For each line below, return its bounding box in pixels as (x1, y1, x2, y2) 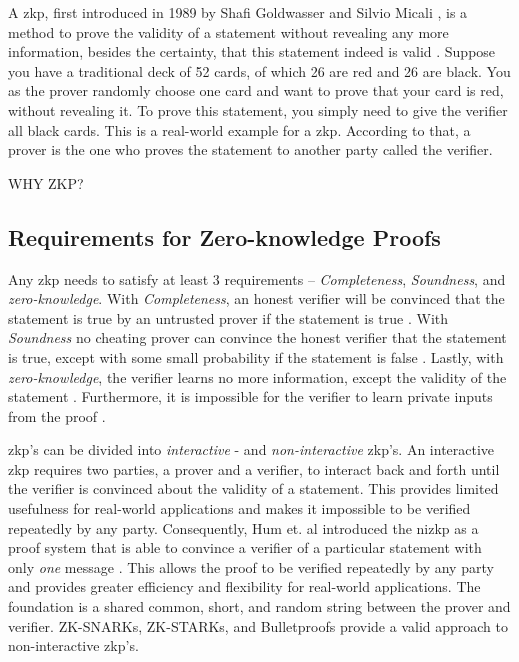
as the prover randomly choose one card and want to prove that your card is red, (8, 80, 504, 101)
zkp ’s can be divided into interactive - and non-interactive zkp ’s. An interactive (8, 439, 495, 460)
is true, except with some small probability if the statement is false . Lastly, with (8, 346, 504, 367)
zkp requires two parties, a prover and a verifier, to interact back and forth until (8, 458, 500, 479)
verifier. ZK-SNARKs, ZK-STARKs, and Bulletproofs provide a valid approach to (8, 615, 508, 636)
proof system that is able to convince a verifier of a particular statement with (8, 537, 482, 558)
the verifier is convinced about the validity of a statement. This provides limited (8, 478, 499, 499)
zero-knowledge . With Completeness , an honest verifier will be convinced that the (8, 288, 505, 309)
